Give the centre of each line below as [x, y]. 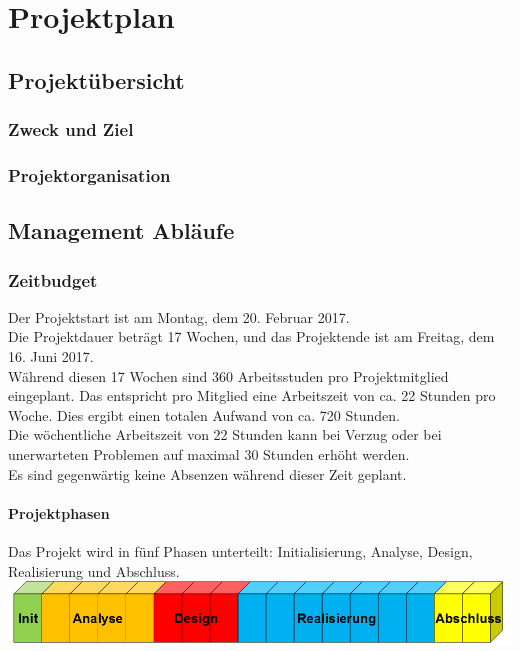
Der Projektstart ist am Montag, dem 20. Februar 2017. [179, 316]
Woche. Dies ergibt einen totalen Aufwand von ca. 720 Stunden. [204, 414]
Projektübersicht [96, 79]
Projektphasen [59, 512]
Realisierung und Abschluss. [94, 570]
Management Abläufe [121, 230]
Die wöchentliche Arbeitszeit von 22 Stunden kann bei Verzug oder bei [225, 434]
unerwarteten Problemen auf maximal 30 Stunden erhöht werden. [209, 454]
